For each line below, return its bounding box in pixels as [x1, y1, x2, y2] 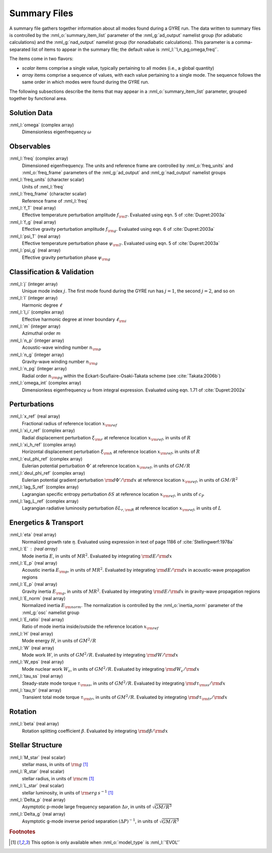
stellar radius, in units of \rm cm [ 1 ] [22, 775, 94, 781]
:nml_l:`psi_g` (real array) [9, 247, 61, 254]
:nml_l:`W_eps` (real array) [9, 659, 64, 665]
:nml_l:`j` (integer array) [9, 281, 58, 287]
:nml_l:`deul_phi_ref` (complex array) [9, 470, 86, 476]
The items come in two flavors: [9, 56, 74, 62]
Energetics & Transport [9, 518, 84, 527]
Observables [9, 142, 51, 151]
